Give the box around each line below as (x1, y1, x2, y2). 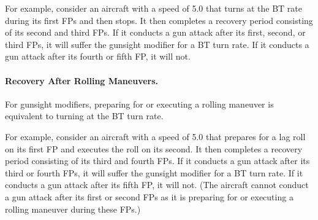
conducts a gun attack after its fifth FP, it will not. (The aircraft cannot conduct (5, 178, 309, 191)
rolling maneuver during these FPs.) (5, 202, 141, 215)
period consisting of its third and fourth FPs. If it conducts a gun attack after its (5, 154, 310, 167)
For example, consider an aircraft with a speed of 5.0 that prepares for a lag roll (5, 130, 306, 143)
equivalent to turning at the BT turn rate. (5, 109, 164, 122)
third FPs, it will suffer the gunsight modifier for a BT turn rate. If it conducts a (5, 37, 309, 50)
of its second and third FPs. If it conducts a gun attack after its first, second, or (5, 26, 306, 39)
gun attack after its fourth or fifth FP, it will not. (5, 50, 191, 63)
